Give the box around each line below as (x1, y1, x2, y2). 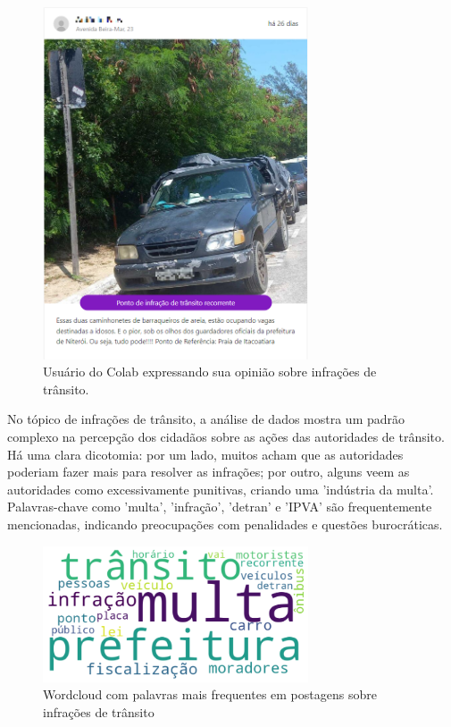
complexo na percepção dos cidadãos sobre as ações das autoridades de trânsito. (7, 427, 445, 446)
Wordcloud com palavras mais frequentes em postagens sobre (43, 685, 377, 704)
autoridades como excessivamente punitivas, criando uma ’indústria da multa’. (7, 479, 434, 498)
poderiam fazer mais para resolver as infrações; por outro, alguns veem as (7, 462, 410, 481)
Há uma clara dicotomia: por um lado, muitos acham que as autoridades (7, 444, 404, 463)
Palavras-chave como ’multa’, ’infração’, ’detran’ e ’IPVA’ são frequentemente (7, 497, 432, 516)
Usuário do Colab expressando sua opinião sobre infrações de (43, 362, 377, 381)
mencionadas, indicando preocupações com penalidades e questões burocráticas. (7, 515, 443, 533)
